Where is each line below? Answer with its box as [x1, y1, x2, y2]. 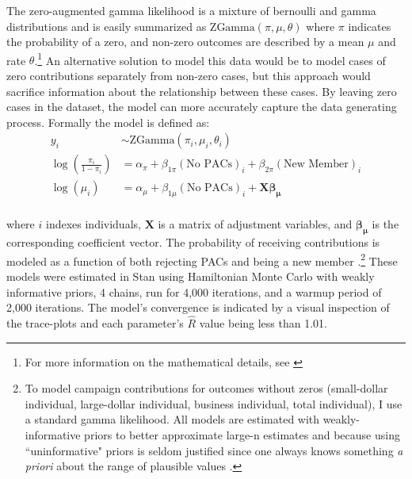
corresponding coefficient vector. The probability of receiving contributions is [6, 234, 380, 251]
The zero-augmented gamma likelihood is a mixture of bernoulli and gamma [6, 2, 376, 18]
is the [372, 216, 399, 232]
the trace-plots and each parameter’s [6, 314, 184, 331]
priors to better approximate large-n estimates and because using [84, 426, 400, 443]
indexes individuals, [45, 216, 141, 232]
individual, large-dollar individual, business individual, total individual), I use [25, 395, 402, 412]
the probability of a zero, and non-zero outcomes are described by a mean [6, 33, 364, 50]
